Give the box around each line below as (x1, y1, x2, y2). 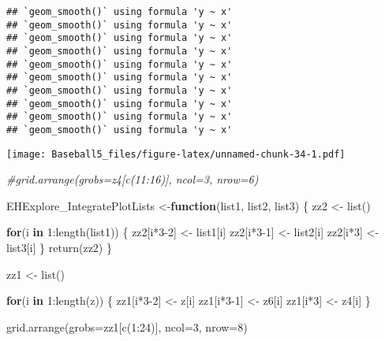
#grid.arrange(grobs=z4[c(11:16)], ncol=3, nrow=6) (6, 171, 259, 187)
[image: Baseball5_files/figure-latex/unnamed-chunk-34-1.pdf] (6, 148, 346, 160)
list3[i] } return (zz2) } (6, 239, 112, 255)
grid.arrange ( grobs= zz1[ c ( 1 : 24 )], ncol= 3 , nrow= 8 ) (6, 318, 248, 335)
